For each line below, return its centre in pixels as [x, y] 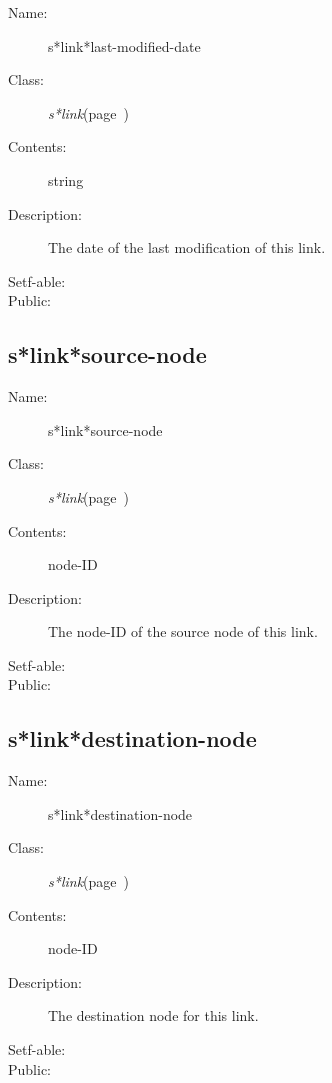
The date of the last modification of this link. [187, 247]
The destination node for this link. [153, 1015]
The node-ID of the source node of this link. [183, 631]
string [66, 179]
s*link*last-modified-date [124, 45]
